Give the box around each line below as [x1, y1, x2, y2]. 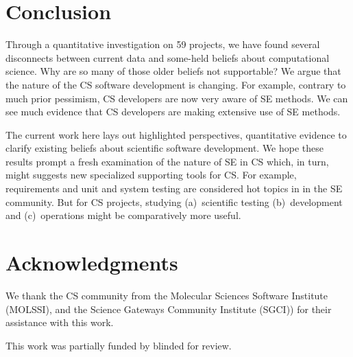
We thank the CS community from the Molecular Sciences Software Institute [5, 288, 328, 302]
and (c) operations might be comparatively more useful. [5, 208, 241, 222]
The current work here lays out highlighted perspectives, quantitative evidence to [5, 127, 347, 141]
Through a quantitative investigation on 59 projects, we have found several [5, 37, 320, 51]
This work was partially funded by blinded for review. [5, 338, 232, 352]
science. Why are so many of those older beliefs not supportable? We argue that [5, 64, 341, 78]
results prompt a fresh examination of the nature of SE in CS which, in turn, [5, 154, 329, 168]
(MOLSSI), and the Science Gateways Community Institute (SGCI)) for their [5, 301, 332, 316]
